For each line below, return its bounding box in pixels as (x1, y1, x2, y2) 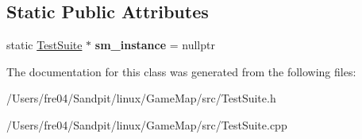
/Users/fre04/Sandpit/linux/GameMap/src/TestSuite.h (6, 90, 276, 106)
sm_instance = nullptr (94, 37, 215, 53)
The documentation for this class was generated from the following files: (6, 63, 356, 79)
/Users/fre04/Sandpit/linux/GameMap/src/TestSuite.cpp (6, 116, 287, 133)
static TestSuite (6, 37, 83, 53)
